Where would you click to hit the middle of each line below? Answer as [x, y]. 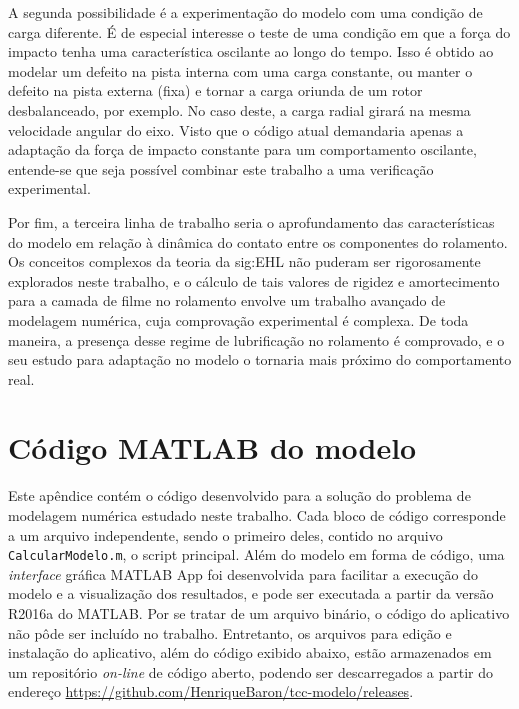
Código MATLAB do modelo [212, 447]
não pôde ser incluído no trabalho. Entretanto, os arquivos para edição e [230, 632]
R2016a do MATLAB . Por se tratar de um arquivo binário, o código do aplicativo [259, 613]
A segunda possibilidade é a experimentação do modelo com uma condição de [245, 12]
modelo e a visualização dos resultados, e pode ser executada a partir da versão [251, 593]
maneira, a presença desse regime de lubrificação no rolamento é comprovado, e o [256, 339]
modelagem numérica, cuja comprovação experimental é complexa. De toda [238, 319]
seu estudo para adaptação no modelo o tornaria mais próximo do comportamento [260, 359]
